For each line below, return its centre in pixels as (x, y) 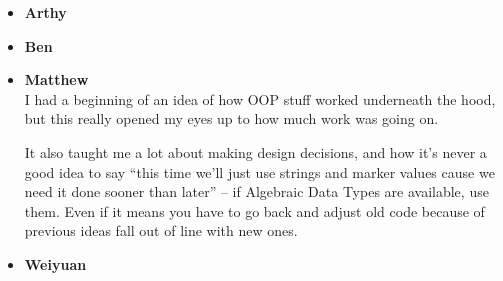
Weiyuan (55, 263)
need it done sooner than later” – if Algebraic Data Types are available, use (256, 191)
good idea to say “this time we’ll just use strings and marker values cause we (259, 171)
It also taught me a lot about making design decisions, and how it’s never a (255, 151)
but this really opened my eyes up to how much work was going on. (231, 118)
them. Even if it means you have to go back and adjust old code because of (254, 210)
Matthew (56, 79)
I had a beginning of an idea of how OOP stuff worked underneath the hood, (260, 98)
